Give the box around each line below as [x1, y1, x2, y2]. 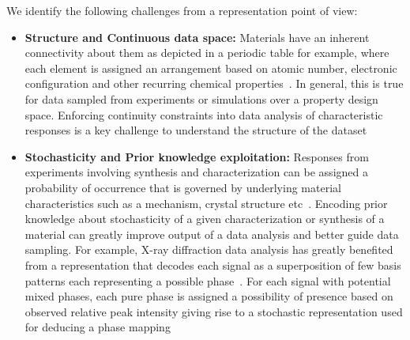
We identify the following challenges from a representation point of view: [6, 2, 358, 18]
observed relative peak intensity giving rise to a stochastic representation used [24, 303, 403, 319]
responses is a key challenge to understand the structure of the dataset [24, 122, 367, 138]
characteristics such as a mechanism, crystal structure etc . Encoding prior [24, 195, 388, 211]
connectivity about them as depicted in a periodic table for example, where [24, 44, 389, 61]
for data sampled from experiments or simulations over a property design [24, 90, 378, 107]
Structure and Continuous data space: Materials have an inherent [24, 28, 370, 45]
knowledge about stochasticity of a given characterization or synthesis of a [24, 210, 385, 227]
